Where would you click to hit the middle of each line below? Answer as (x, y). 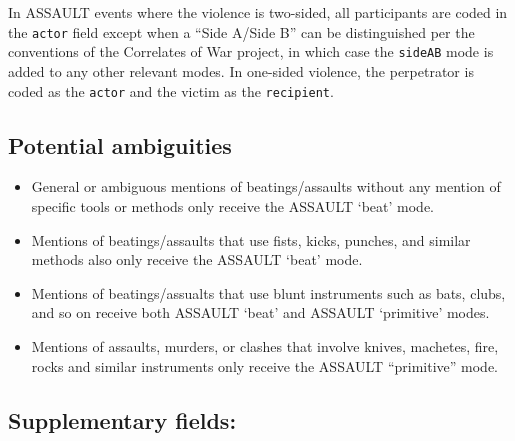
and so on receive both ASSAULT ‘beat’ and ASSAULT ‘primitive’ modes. (260, 312)
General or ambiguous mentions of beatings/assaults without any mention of (266, 186)
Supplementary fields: (122, 419)
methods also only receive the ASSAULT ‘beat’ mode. (197, 259)
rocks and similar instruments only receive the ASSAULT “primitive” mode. (264, 365)
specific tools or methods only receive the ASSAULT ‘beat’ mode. (233, 205)
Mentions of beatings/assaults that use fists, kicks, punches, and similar (251, 239)
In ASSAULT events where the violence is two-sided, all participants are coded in (258, 12)
